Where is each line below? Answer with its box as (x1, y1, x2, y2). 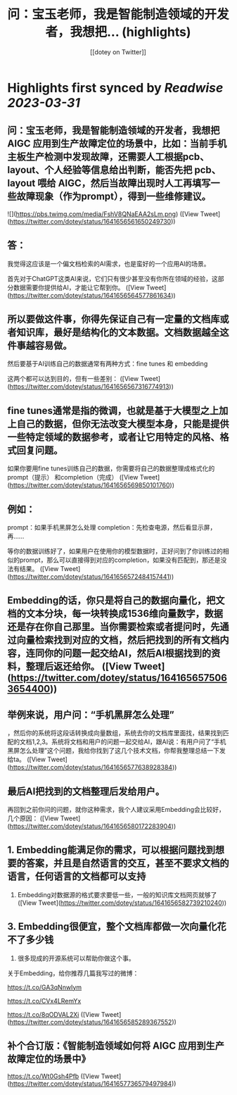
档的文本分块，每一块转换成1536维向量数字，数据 (7, 608, 224, 620)
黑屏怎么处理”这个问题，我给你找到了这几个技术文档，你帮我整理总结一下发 (7, 746, 226, 755)
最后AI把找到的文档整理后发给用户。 (7, 785, 165, 797)
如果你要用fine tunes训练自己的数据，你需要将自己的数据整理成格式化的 (7, 464, 215, 473)
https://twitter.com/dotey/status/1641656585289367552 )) (9, 1018, 177, 1026)
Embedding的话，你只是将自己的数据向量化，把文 (7, 594, 225, 606)
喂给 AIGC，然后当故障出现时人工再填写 (37, 177, 211, 189)
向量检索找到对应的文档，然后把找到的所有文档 (16, 634, 220, 646)
